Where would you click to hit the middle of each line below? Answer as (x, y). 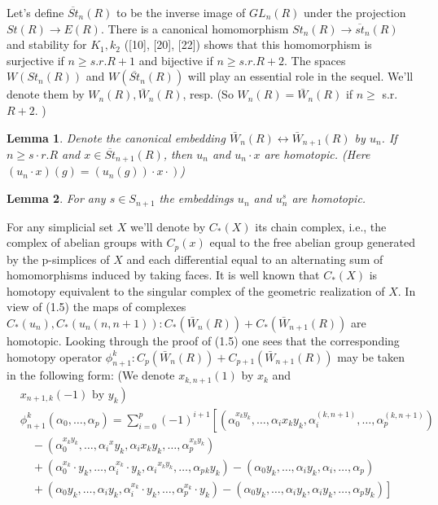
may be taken (371, 356)
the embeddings (196, 198)
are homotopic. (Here (317, 154)
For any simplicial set (60, 226)
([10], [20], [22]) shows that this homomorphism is (248, 44)
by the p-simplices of (58, 259)
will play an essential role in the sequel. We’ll (300, 76)
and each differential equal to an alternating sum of (255, 259)
